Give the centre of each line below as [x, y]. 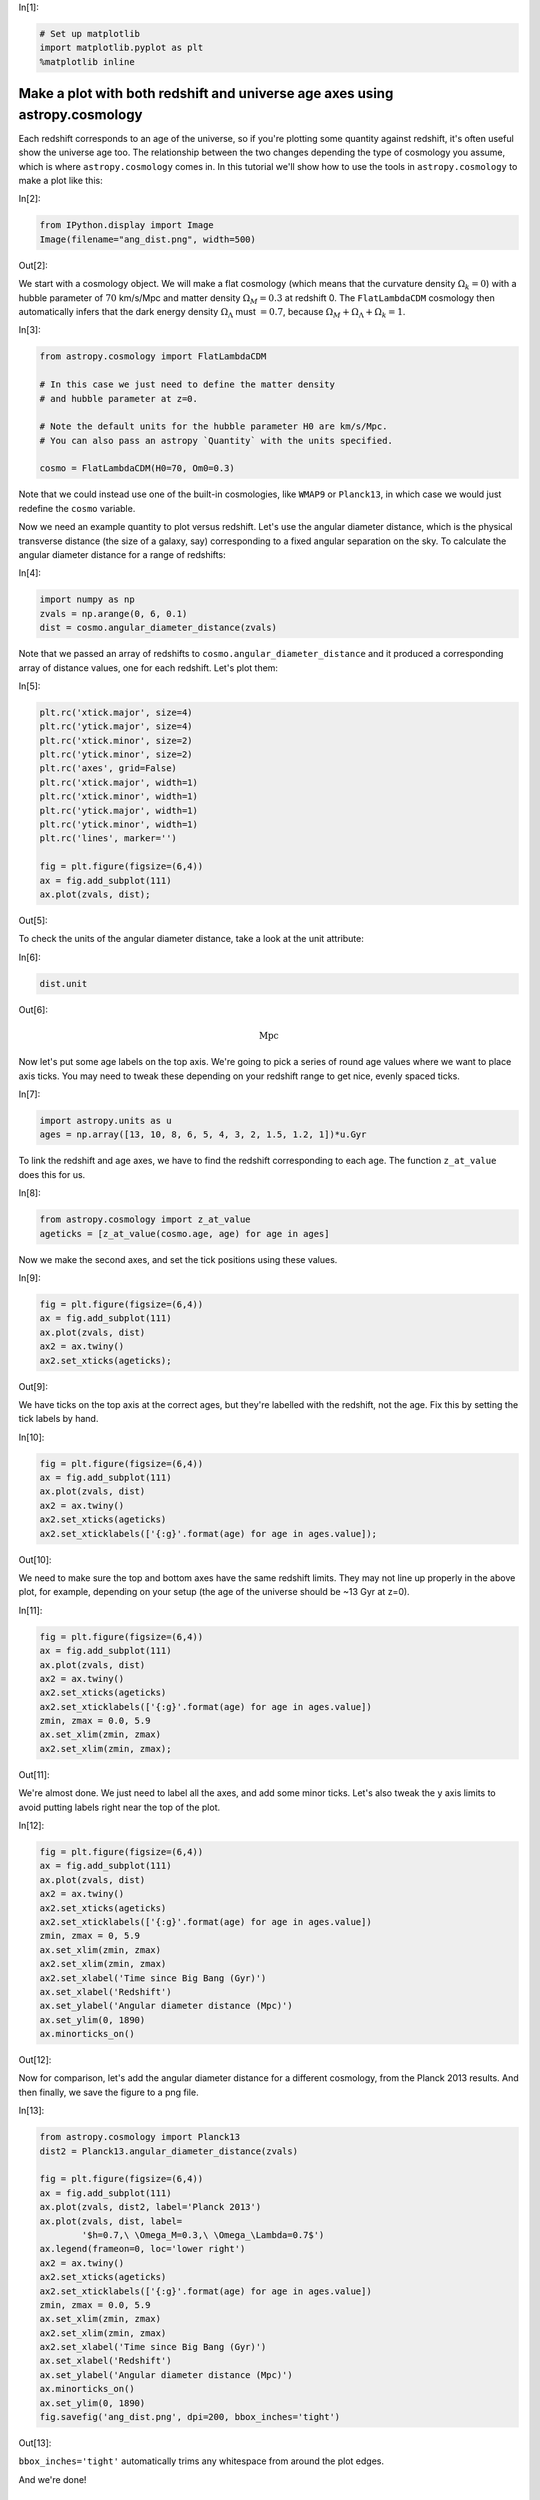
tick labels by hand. [58, 1419]
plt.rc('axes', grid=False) [108, 768]
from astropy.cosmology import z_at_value [145, 1219]
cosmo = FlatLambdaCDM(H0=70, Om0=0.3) [137, 468]
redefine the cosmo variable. [77, 508]
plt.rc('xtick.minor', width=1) [119, 796]
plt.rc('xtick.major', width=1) [119, 782]
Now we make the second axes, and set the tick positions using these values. [178, 1259]
